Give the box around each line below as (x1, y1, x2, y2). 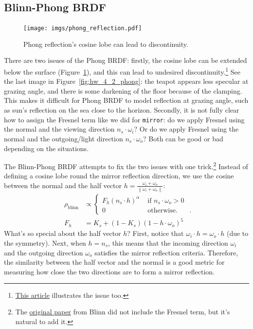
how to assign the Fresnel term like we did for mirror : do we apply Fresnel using (4, 114, 245, 124)
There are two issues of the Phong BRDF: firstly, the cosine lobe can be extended (4, 55, 247, 65)
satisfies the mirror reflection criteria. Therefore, (94, 247, 238, 257)
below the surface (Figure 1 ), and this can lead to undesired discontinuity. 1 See (4, 65, 241, 77)
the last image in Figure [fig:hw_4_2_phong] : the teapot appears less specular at (4, 76, 249, 86)
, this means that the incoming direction (108, 237, 228, 248)
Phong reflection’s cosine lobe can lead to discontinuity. (23, 39, 188, 49)
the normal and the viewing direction (4, 124, 115, 134)
